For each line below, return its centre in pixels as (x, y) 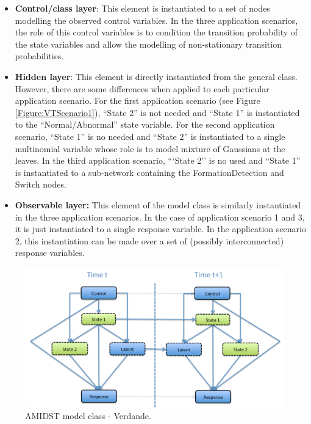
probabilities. (39, 56)
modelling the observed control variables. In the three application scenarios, (156, 20)
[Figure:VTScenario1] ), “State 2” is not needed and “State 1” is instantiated (157, 112)
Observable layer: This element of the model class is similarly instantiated (158, 204)
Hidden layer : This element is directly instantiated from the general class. (156, 76)
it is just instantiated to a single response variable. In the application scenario (160, 229)
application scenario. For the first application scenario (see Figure (138, 101)
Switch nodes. (41, 184)
